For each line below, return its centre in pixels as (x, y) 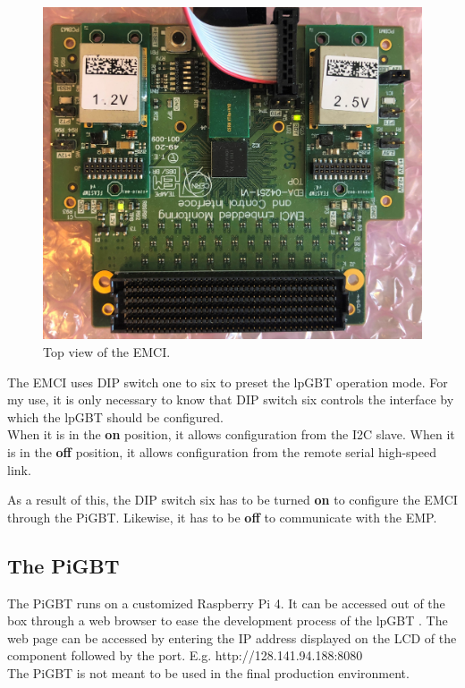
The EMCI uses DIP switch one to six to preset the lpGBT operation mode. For (228, 382)
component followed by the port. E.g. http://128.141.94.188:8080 (185, 655)
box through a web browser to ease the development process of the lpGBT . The (228, 620)
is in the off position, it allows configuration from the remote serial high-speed (222, 451)
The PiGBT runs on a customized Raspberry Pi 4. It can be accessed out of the (226, 603)
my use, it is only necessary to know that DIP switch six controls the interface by (231, 399)
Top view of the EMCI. (107, 352)
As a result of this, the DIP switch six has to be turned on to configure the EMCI (232, 500)
